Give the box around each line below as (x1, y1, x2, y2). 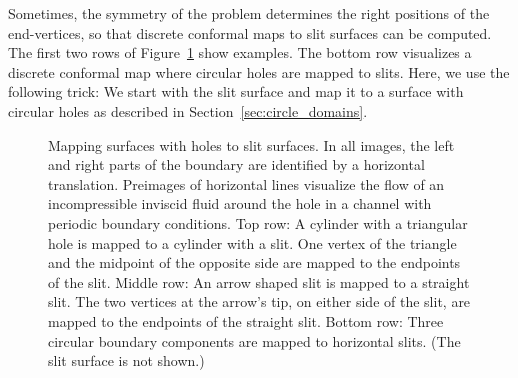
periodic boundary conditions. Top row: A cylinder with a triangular (48, 212, 468, 233)
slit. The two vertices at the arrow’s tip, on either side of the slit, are (48, 291, 471, 312)
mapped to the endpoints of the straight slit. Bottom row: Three (48, 310, 444, 331)
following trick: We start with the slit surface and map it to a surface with (8, 81, 464, 102)
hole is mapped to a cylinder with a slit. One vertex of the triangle (48, 232, 457, 253)
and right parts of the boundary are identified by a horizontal (48, 154, 425, 175)
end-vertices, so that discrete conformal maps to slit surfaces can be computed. (8, 22, 492, 43)
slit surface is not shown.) (48, 350, 205, 371)
